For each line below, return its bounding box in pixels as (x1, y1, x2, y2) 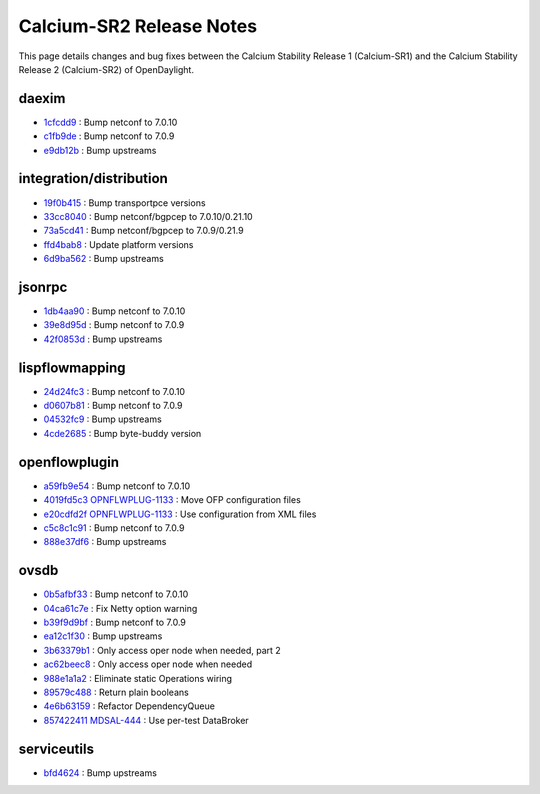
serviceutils (18, 740, 95, 757)
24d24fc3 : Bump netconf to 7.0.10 (43, 385, 185, 397)
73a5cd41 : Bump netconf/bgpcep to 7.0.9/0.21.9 (43, 225, 244, 237)
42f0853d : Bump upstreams (43, 333, 163, 345)
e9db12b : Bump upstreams (43, 144, 157, 156)
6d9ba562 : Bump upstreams (43, 253, 164, 265)
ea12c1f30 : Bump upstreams (43, 630, 163, 642)
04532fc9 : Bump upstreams (43, 413, 162, 425)
